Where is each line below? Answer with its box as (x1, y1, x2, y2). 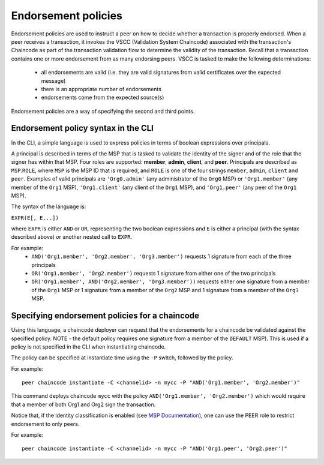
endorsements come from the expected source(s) (41, 94, 164, 101)
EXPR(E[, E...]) (11, 214, 59, 221)
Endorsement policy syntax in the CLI (11, 123, 154, 133)
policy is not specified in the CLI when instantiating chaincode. (11, 343, 166, 350)
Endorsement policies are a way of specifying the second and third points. (11, 107, 195, 115)
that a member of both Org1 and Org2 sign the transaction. (11, 401, 156, 408)
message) (41, 77, 66, 84)
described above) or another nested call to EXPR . (11, 233, 132, 241)
